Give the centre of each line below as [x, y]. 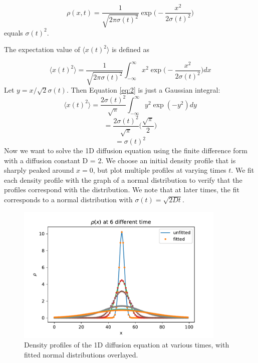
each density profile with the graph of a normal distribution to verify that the [123, 179]
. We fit [243, 170]
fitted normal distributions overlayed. [81, 354]
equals [14, 32]
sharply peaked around [39, 170]
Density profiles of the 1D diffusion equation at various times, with [127, 345]
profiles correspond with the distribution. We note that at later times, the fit [122, 190]
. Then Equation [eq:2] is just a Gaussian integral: [143, 90]
